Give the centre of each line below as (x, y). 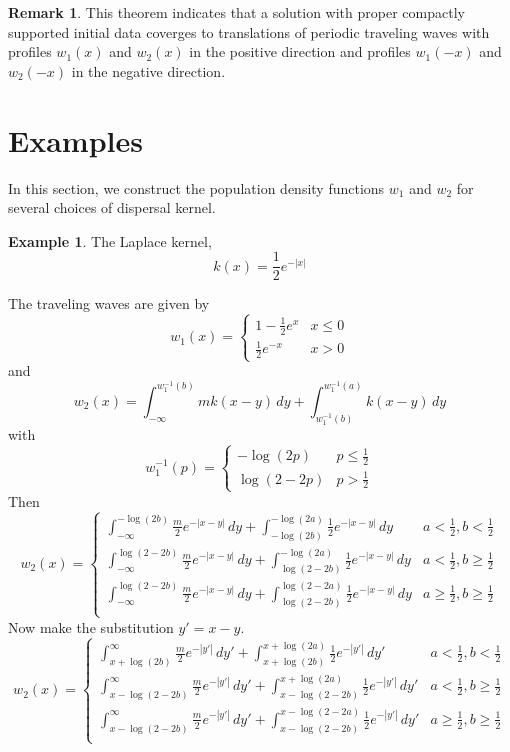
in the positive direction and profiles (300, 51)
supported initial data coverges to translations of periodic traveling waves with (249, 31)
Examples (75, 139)
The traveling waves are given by (109, 303)
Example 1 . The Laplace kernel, (110, 240)
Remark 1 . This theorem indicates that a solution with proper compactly (236, 12)
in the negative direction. (148, 70)
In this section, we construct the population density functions (196, 187)
